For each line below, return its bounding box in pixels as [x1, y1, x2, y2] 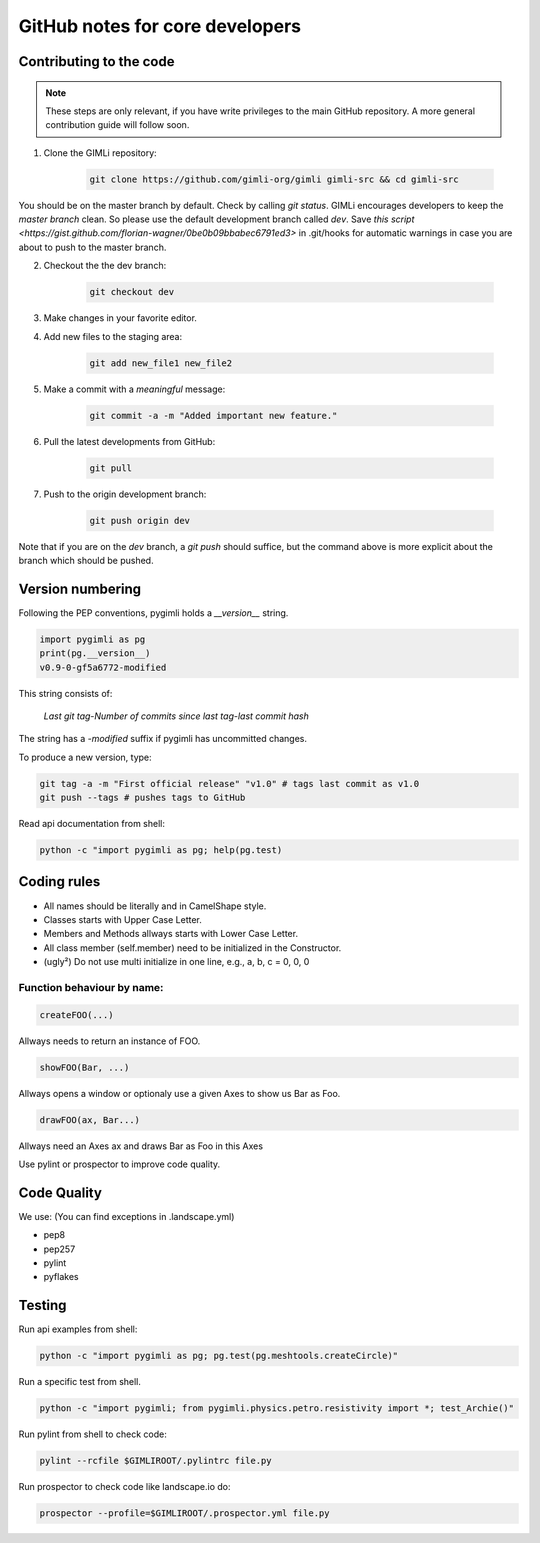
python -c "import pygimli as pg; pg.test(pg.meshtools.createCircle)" [39, 1350, 399, 1362]
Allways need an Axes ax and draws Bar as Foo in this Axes [18, 1140, 264, 1152]
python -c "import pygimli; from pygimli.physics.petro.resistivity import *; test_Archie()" [39, 1403, 515, 1414]
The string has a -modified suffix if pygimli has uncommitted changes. [18, 733, 307, 745]
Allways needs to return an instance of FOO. [18, 1035, 201, 1047]
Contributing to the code [18, 53, 175, 70]
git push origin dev [89, 515, 190, 526]
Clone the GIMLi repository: [43, 146, 157, 159]
